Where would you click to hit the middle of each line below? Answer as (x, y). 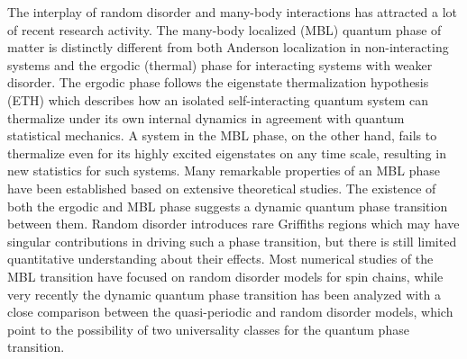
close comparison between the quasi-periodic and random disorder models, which (230, 312)
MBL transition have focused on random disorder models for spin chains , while (225, 276)
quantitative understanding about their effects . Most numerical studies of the (220, 259)
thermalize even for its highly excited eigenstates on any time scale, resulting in (227, 153)
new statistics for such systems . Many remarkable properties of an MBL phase (224, 171)
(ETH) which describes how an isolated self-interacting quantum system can (218, 99)
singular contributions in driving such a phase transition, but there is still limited (232, 241)
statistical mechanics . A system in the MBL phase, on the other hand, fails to (222, 135)
